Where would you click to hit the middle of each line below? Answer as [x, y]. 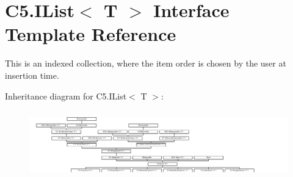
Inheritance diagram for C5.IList [66, 96]
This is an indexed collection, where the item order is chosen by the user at [146, 63]
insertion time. [32, 75]
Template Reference [91, 34]
